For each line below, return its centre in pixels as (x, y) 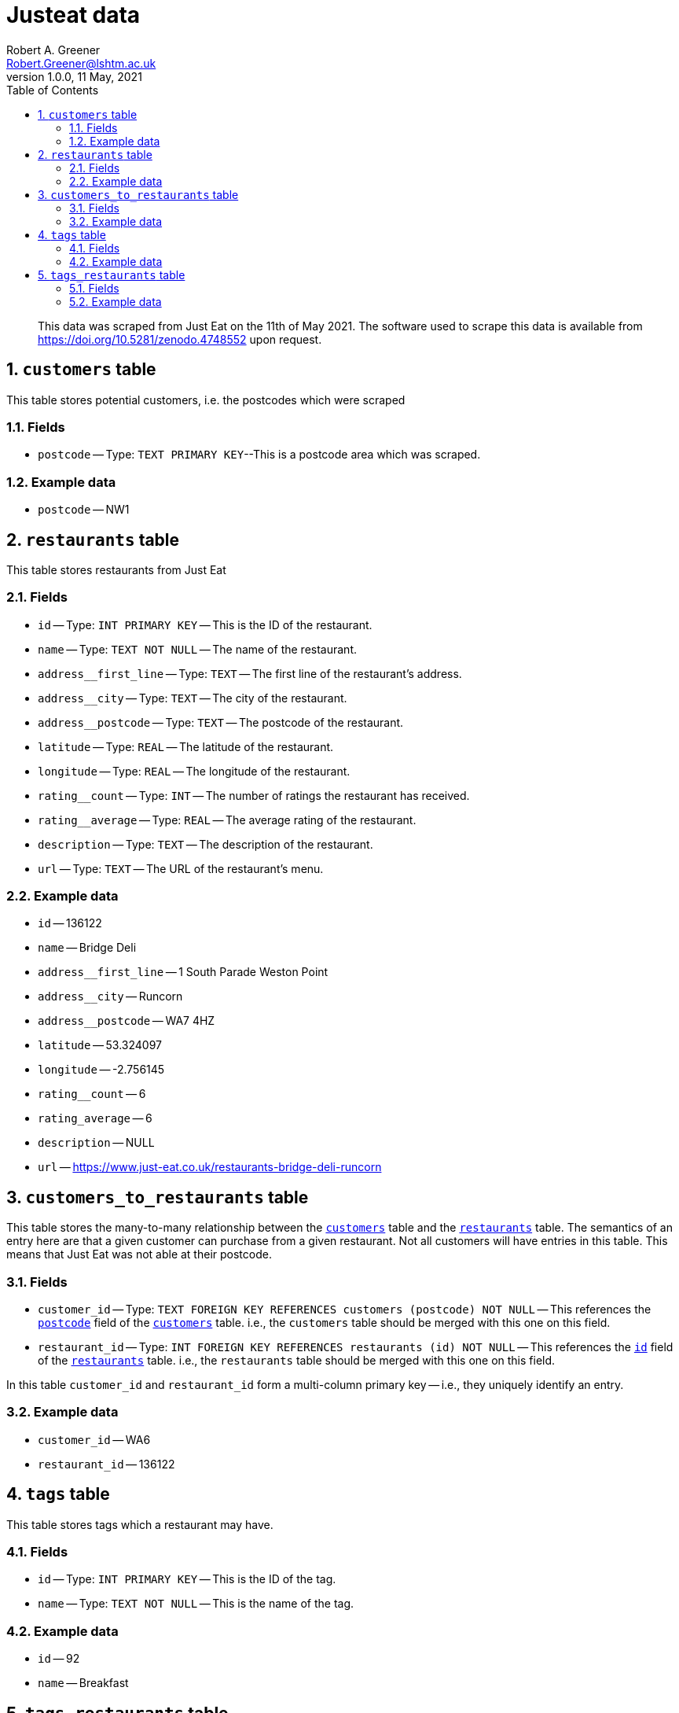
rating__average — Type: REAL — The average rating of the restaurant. (227, 820)
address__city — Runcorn (110, 996)
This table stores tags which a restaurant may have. (140, 1524)
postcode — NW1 (84, 510)
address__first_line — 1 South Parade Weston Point (183, 972)
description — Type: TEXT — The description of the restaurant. (206, 844)
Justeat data (73, 15)
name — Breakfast (83, 1683)
